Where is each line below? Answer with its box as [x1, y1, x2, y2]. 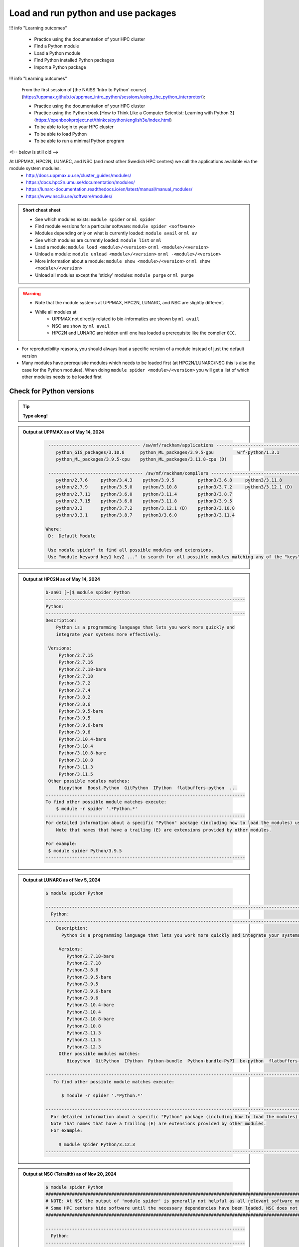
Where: [45, 526, 62, 532]
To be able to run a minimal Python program [34, 138, 125, 144]
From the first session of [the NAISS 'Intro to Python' [21, 87, 130, 93]
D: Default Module [48, 533, 96, 539]
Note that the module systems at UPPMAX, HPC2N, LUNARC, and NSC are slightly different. [35, 300, 224, 306]
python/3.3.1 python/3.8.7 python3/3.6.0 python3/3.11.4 [56, 512, 235, 518]
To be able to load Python [34, 131, 87, 137]
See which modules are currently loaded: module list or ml [35, 237, 162, 243]
